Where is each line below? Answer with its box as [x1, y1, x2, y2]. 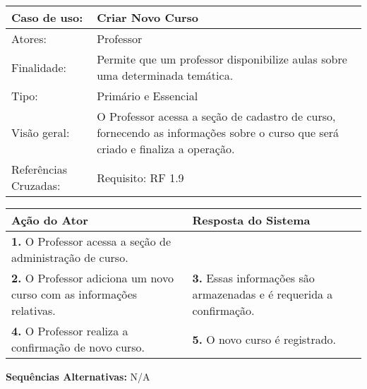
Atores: [11, 30, 47, 47]
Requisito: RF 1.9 [97, 169, 184, 186]
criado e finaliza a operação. [97, 140, 235, 157]
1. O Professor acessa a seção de [11, 233, 172, 249]
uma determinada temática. [97, 67, 234, 83]
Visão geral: [11, 124, 70, 140]
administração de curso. [11, 249, 128, 265]
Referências [11, 161, 68, 177]
